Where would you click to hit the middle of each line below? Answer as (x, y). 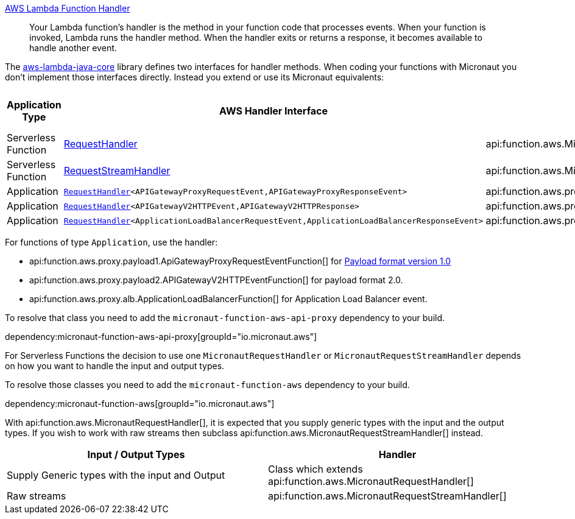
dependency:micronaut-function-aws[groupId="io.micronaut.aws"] (140, 404)
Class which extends (316, 469)
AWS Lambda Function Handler (68, 8)
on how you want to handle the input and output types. (115, 366)
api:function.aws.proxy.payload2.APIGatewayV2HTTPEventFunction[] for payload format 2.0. (216, 280)
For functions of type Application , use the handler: (111, 242)
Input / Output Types (136, 454)
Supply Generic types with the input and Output (116, 475)
